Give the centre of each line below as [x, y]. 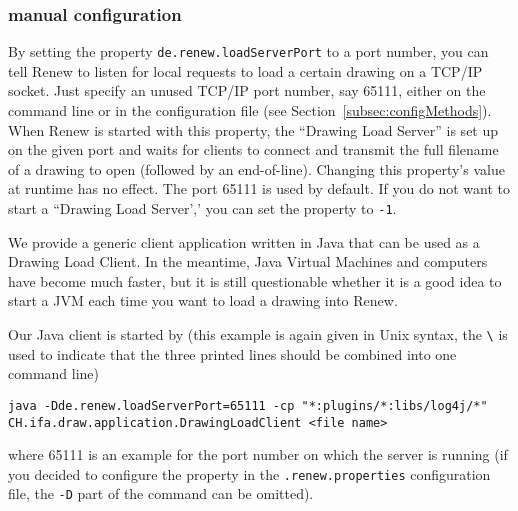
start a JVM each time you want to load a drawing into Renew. [203, 300]
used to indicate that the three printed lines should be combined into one [232, 353]
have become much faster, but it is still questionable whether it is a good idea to [255, 280]
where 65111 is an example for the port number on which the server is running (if [258, 454]
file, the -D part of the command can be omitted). [161, 493]
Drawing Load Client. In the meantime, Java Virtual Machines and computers [248, 261]
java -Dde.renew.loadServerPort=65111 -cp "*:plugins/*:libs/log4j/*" [248, 405]
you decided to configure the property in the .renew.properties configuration [249, 473]
